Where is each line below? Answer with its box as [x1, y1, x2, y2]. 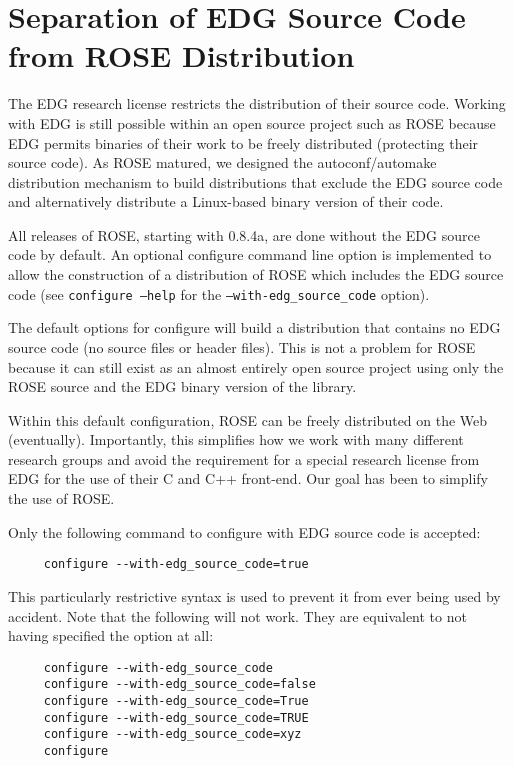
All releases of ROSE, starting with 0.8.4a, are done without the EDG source [8, 224, 480, 245]
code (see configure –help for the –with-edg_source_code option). [8, 283, 430, 304]
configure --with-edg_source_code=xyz [43, 727, 302, 742]
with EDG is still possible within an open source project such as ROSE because [8, 112, 496, 133]
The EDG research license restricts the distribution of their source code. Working [8, 93, 506, 114]
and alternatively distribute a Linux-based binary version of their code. [8, 191, 444, 212]
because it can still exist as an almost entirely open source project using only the [8, 356, 504, 377]
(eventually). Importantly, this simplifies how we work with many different [8, 429, 464, 450]
